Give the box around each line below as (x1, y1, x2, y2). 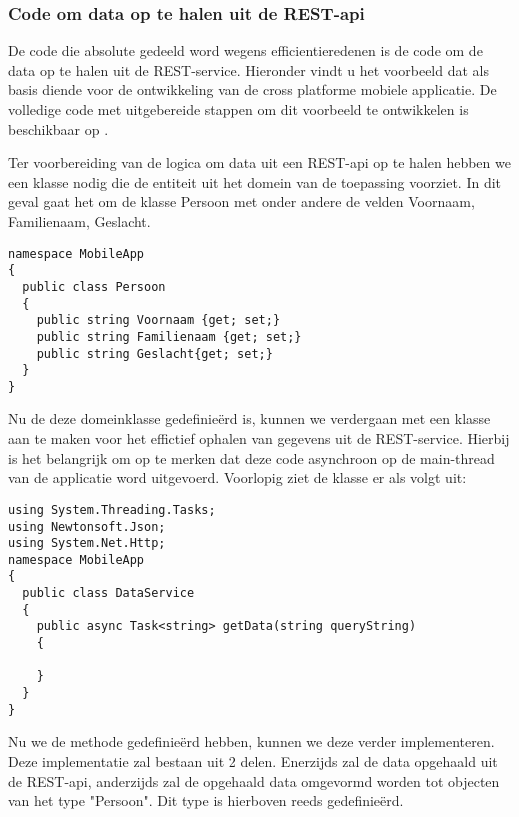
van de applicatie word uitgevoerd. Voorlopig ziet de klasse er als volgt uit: (8, 467, 467, 488)
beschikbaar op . (8, 118, 109, 139)
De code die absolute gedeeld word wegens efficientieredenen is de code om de (8, 40, 483, 61)
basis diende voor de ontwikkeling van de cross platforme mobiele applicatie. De (8, 79, 497, 100)
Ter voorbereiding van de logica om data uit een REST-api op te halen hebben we (8, 152, 511, 173)
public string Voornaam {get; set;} (36, 313, 281, 328)
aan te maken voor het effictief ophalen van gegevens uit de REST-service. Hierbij (8, 428, 510, 449)
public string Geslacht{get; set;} (36, 346, 273, 361)
